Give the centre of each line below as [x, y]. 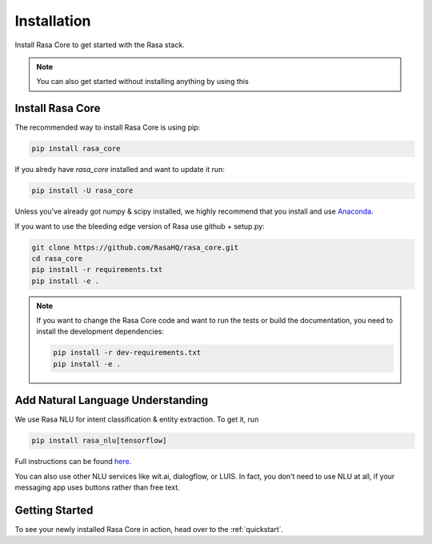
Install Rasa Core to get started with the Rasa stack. [100, 45]
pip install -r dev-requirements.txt [127, 353]
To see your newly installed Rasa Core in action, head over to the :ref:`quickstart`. [149, 530]
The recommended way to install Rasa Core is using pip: [108, 127]
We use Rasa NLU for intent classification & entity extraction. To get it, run [137, 419]
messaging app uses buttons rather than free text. [97, 487]
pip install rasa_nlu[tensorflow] [99, 441]
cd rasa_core [57, 258]
